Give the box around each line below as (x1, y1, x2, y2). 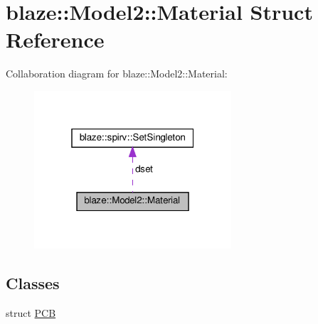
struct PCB (6, 306, 56, 320)
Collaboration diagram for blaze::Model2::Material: (6, 66, 228, 81)
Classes (6, 272, 60, 294)
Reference (6, 25, 105, 54)
